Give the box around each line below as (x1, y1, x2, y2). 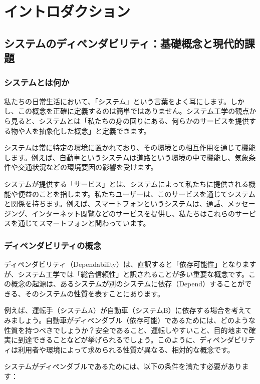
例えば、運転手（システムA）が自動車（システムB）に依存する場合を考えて (4, 305, 252, 315)
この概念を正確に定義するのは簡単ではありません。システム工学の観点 (18, 106, 249, 116)
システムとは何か (4, 76, 70, 89)
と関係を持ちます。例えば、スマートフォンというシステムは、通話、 (4, 198, 227, 209)
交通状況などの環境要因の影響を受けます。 (18, 162, 158, 172)
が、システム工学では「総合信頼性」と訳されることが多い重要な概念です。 (4, 268, 248, 279)
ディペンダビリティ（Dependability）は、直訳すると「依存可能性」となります (4, 259, 256, 269)
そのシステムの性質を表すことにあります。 (25, 288, 164, 298)
